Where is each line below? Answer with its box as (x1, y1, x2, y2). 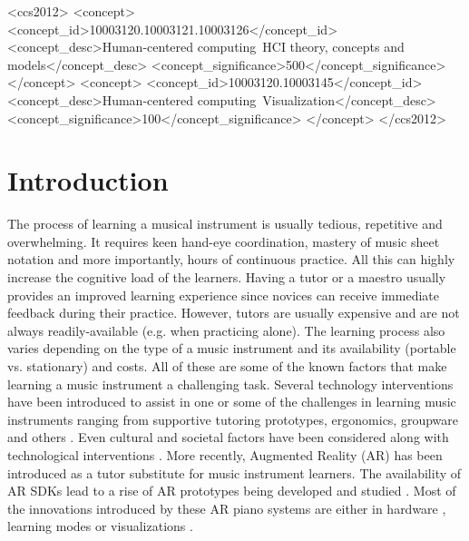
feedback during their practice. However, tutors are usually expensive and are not (7, 303, 460, 322)
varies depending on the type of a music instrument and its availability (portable (7, 339, 456, 358)
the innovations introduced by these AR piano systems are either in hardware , (7, 498, 446, 517)
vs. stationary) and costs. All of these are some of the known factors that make (7, 357, 447, 376)
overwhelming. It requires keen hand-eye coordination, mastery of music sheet (7, 231, 440, 251)
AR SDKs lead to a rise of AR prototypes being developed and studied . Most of (7, 481, 456, 500)
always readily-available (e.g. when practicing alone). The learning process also (7, 320, 445, 339)
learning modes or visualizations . (7, 516, 193, 536)
